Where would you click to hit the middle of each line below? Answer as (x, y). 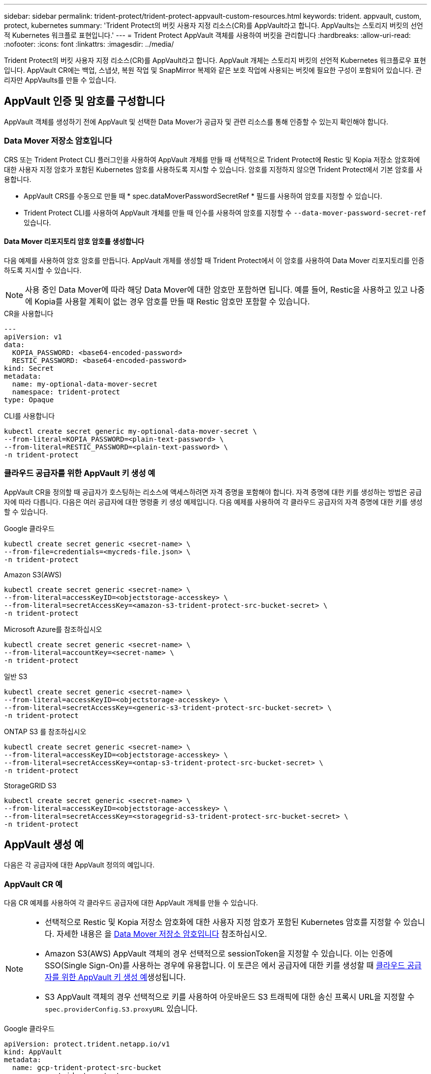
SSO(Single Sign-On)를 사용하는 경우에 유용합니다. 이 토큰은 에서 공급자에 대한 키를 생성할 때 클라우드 (225, 966)
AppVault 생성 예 (44, 844)
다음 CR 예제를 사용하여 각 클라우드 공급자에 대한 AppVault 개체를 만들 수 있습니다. (131, 903)
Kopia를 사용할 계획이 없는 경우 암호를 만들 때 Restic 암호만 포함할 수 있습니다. (172, 301)
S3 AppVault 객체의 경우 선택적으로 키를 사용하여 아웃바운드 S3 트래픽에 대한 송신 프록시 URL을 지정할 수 (230, 997)
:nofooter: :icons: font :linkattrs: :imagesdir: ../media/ (89, 44)
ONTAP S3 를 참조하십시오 (45, 731)
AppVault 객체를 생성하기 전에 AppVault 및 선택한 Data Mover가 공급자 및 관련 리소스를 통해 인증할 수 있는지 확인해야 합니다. (196, 121)
